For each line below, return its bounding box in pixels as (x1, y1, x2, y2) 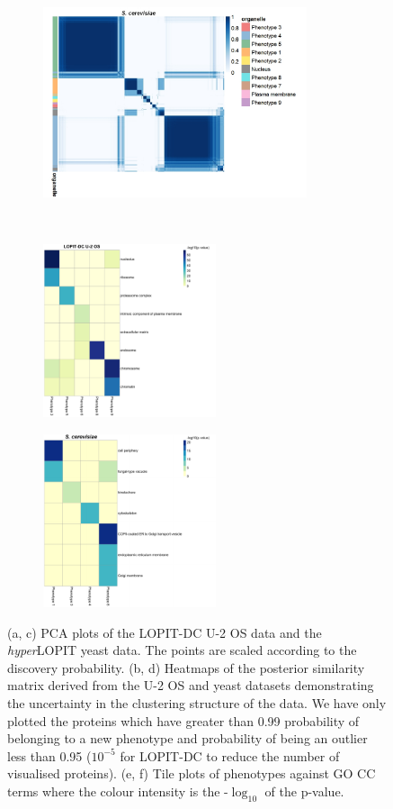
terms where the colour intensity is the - (7, 781, 228, 800)
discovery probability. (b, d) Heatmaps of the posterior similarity (7, 658, 365, 677)
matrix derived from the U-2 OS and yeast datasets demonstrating (7, 676, 374, 695)
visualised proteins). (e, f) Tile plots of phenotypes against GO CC (7, 764, 376, 783)
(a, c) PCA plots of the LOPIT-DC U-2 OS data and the (7, 623, 322, 641)
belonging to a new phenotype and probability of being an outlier (7, 729, 368, 748)
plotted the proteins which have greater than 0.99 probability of (7, 711, 360, 730)
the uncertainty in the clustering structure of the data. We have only (7, 693, 387, 712)
